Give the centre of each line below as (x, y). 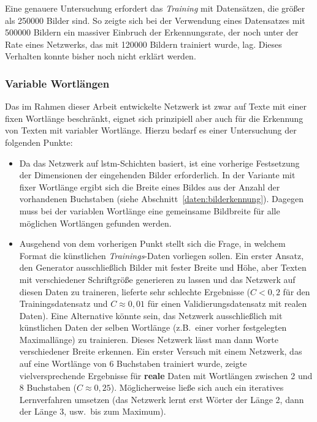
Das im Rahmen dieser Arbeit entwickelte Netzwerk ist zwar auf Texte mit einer (156, 106)
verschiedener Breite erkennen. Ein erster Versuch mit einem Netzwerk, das (161, 351)
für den (296, 291)
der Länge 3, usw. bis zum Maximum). (93, 411)
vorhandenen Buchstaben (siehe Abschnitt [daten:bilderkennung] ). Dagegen (161, 199)
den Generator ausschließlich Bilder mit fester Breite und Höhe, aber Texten (163, 267)
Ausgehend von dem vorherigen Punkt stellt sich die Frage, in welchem (152, 243)
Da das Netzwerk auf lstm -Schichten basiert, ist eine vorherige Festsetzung (159, 163)
